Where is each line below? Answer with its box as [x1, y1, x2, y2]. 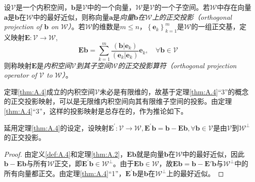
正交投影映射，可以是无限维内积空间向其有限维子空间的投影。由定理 [10, 96, 232, 106]
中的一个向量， [87, 2, 136, 12]
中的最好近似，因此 [182, 148, 245, 159]
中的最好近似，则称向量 [33, 11, 109, 22]
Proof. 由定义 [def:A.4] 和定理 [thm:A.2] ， [4, 148, 127, 159]
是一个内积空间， [15, 2, 71, 12]
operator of [4, 70, 37, 80]
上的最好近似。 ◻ [166, 168, 224, 179]
